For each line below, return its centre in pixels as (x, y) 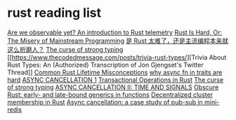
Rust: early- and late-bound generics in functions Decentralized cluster (110, 94)
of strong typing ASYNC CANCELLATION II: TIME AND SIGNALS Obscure (113, 87)
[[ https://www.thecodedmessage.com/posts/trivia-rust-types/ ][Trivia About (117, 57)
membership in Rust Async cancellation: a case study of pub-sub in (105, 102)
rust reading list (54, 13)
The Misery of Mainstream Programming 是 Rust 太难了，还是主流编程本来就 (118, 41)
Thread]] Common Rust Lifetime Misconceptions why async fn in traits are (115, 72)
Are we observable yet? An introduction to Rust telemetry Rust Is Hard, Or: (115, 32)
